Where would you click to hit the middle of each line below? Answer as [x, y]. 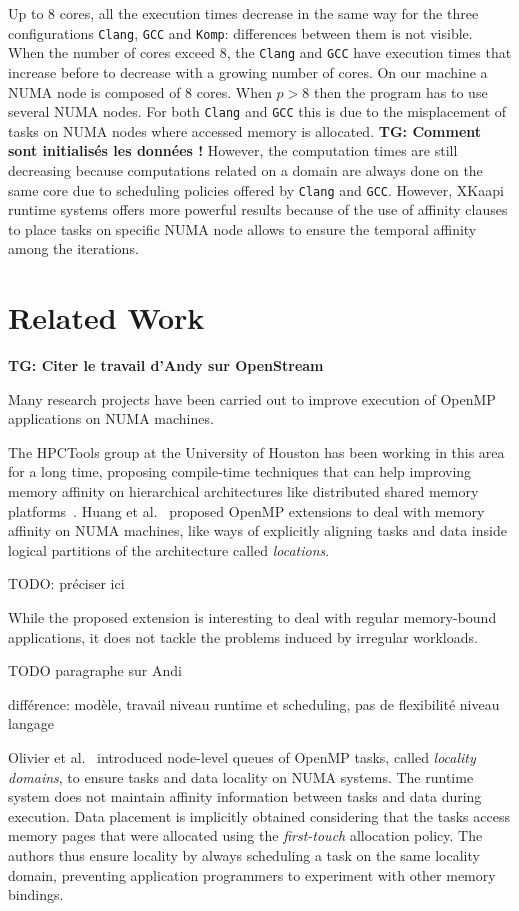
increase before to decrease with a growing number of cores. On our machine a [248, 71]
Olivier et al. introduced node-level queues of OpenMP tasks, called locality [242, 757]
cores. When [234, 91]
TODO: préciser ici [66, 583]
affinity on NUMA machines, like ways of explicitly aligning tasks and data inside [257, 530]
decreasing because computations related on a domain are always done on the [245, 169]
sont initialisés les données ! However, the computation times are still [233, 150]
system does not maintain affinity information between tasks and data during [245, 796]
